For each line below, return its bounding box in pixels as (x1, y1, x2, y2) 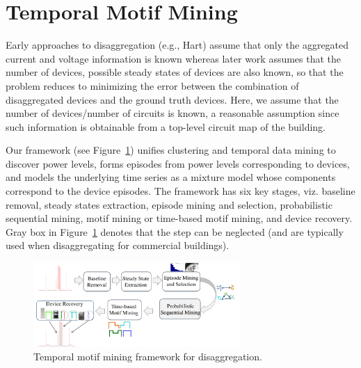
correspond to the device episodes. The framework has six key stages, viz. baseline (6, 184, 355, 198)
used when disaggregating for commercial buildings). (6, 238, 230, 253)
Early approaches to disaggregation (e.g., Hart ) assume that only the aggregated (6, 38, 349, 52)
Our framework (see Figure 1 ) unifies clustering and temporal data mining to (6, 143, 336, 157)
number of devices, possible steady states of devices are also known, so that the (6, 65, 344, 79)
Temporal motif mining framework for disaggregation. (33, 349, 262, 363)
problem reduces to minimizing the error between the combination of (6, 78, 299, 93)
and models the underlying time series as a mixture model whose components (6, 170, 336, 184)
